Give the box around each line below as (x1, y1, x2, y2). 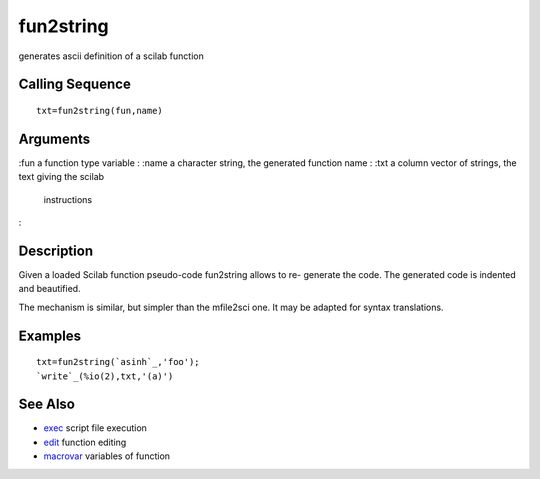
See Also (18, 396, 75, 413)
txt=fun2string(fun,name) (36, 105, 164, 116)
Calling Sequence (18, 76, 132, 93)
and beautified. (18, 283, 81, 295)
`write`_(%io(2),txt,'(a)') (36, 370, 174, 382)
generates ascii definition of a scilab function (18, 50, 204, 62)
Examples (18, 327, 82, 344)
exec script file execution (43, 422, 147, 434)
